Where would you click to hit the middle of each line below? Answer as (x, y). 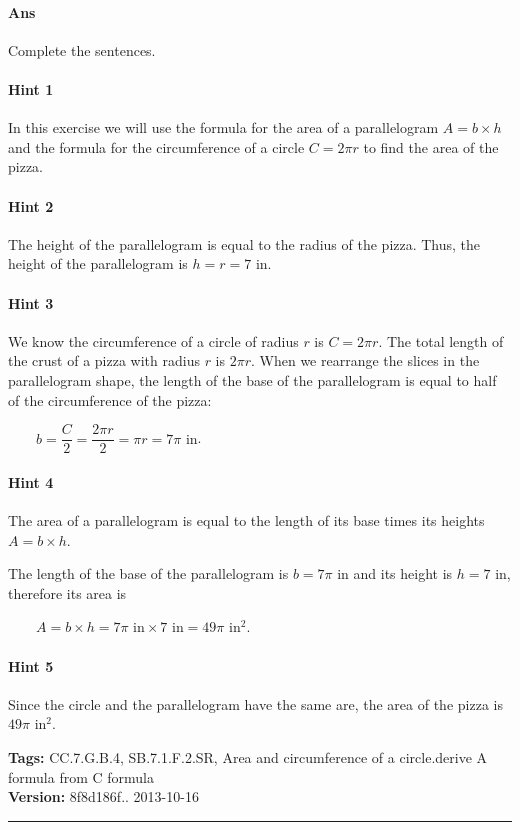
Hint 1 (31, 88)
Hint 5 (31, 665)
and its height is (403, 573)
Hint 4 (31, 481)
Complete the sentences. (82, 49)
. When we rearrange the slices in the (365, 360)
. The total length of (441, 340)
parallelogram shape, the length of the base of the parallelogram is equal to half (252, 379)
